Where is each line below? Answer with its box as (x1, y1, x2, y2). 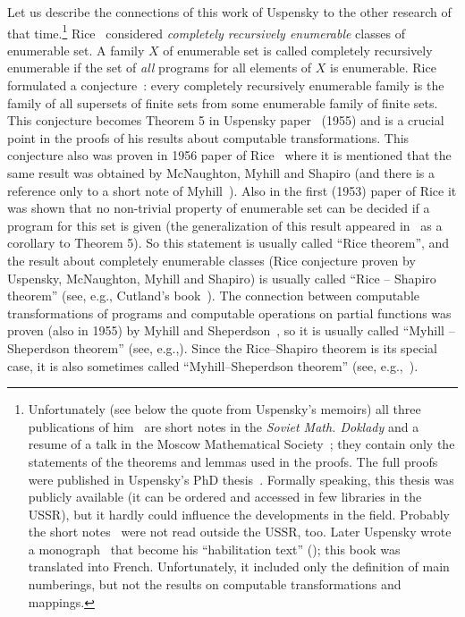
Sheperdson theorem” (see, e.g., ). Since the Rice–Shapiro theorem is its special (7, 338, 437, 357)
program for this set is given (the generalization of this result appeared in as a (7, 216, 443, 234)
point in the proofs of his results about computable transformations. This (7, 128, 410, 147)
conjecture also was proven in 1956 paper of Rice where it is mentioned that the (7, 146, 452, 165)
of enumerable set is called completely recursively (163, 40, 433, 59)
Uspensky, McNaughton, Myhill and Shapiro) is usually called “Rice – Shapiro (7, 268, 436, 287)
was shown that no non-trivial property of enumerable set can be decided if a (7, 199, 430, 217)
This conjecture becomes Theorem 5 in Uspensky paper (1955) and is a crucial (7, 111, 444, 130)
